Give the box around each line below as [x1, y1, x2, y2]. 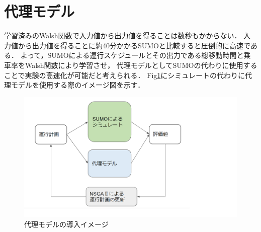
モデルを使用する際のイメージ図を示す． [11, 80, 145, 90]
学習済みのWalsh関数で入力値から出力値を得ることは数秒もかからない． [4, 30, 241, 41]
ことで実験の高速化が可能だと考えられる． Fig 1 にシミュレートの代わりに [4, 69, 245, 80]
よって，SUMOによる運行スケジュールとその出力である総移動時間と [20, 50, 244, 60]
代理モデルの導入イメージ [24, 218, 109, 229]
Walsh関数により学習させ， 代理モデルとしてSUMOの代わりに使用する [25, 59, 257, 70]
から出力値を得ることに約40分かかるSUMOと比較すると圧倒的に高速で [18, 40, 250, 50]
